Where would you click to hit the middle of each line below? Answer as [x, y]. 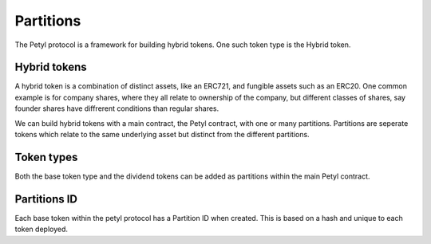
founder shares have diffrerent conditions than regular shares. [117, 108]
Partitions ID [46, 199]
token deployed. [41, 229]
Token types [46, 157]
